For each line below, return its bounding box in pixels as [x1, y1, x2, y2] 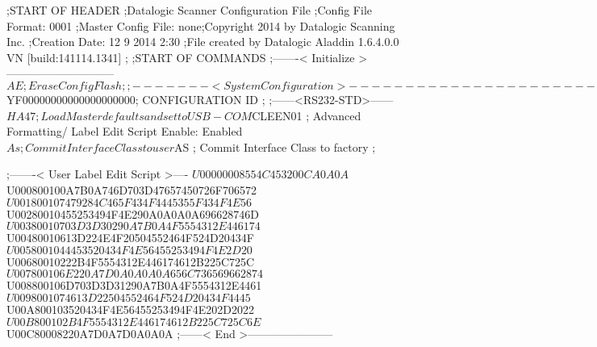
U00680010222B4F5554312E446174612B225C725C [6, 253, 255, 270]
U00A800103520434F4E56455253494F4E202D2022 [6, 300, 255, 317]
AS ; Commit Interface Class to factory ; [174, 138, 376, 155]
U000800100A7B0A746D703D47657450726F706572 [6, 181, 257, 198]
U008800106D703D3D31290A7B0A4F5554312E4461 [6, 277, 262, 294]
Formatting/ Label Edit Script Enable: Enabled [6, 123, 243, 140]
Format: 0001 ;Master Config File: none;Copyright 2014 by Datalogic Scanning [6, 17, 395, 34]
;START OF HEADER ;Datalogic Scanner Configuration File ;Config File [6, 2, 372, 18]
